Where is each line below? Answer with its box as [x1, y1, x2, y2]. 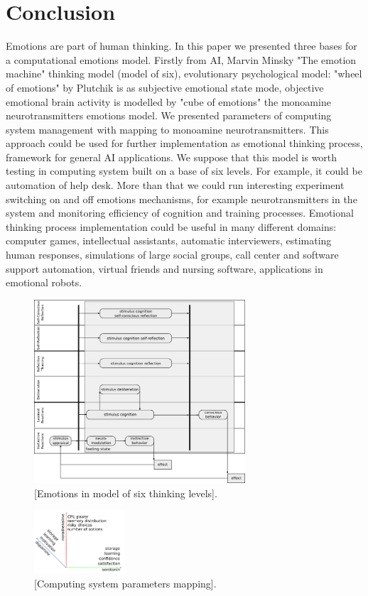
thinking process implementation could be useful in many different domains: [6, 219, 337, 234]
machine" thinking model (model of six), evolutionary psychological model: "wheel [6, 66, 362, 81]
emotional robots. [6, 275, 82, 290]
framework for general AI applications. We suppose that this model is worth [6, 149, 337, 164]
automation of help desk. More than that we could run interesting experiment [6, 178, 345, 193]
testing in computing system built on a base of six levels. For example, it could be [6, 163, 362, 178]
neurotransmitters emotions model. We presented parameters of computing [6, 108, 332, 123]
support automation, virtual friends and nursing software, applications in [6, 261, 323, 276]
